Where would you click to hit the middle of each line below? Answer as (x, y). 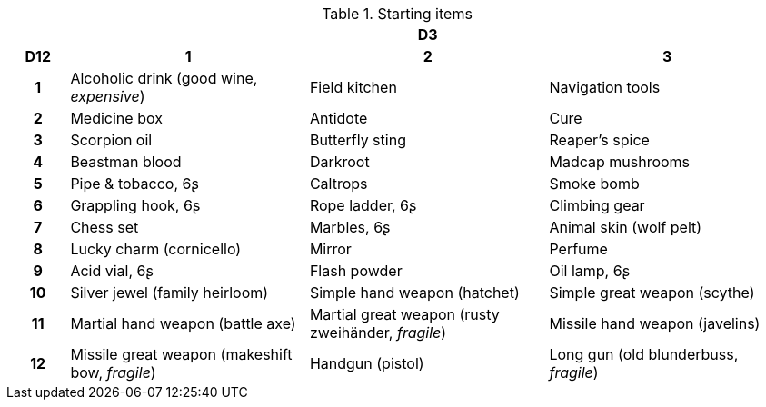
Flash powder (356, 271)
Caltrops (338, 184)
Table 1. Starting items (397, 14)
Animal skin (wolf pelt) (626, 227)
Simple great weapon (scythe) (652, 293)
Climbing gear (597, 205)
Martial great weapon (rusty (404, 314)
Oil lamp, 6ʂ (590, 271)
